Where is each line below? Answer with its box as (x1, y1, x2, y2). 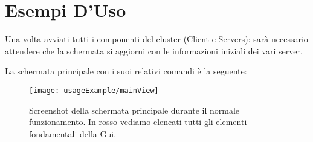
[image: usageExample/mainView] (29, 86, 159, 95)
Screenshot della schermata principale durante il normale (29, 103, 240, 116)
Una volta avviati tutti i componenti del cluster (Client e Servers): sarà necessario (5, 33, 308, 45)
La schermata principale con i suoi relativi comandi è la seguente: (5, 65, 247, 77)
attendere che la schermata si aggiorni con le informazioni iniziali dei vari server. (5, 44, 303, 57)
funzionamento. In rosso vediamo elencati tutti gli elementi (29, 115, 247, 128)
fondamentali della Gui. (29, 127, 117, 140)
